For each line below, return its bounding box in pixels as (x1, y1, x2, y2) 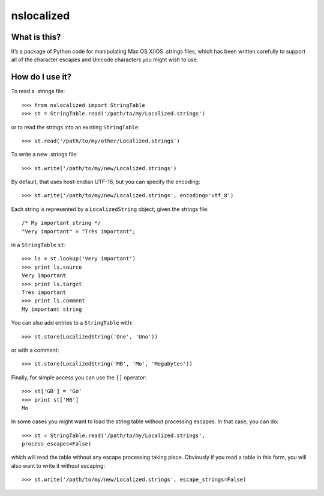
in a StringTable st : (11, 241, 66, 249)
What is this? (11, 32, 61, 42)
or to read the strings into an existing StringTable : (11, 123, 140, 130)
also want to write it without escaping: (11, 462, 105, 469)
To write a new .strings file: (11, 151, 78, 158)
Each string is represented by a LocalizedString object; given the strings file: (11, 205, 209, 213)
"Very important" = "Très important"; (22, 228, 136, 234)
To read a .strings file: (11, 88, 65, 95)
